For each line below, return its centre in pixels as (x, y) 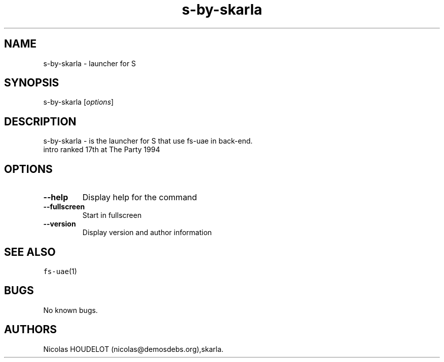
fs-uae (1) (60, 271)
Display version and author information (147, 233)
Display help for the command (140, 197)
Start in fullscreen (112, 215)
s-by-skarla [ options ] (79, 102)
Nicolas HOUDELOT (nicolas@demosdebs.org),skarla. (133, 349)
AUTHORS (31, 330)
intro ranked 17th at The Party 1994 (102, 150)
